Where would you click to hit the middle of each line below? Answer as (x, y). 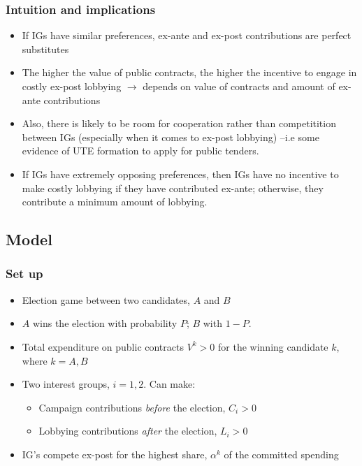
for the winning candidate (273, 346)
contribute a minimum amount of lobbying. (115, 202)
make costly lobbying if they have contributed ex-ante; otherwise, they (173, 188)
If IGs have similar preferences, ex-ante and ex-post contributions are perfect (187, 35)
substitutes (45, 49)
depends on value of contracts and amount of (239, 86)
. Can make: (169, 384)
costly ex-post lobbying (72, 86)
